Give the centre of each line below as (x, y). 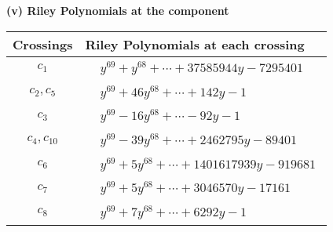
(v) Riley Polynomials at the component (118, 10)
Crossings (43, 44)
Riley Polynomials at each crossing (195, 44)
